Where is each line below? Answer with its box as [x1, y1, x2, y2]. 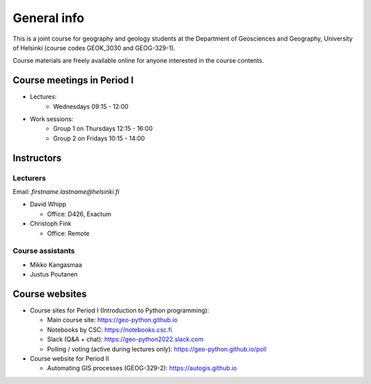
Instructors [12, 152, 62, 164]
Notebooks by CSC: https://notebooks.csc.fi [47, 326, 172, 334]
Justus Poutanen [30, 270, 78, 279]
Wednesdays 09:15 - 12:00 [53, 102, 128, 110]
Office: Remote [47, 229, 90, 237]
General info [12, 10, 85, 25]
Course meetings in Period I [12, 74, 134, 86]
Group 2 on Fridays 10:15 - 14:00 [53, 134, 146, 142]
